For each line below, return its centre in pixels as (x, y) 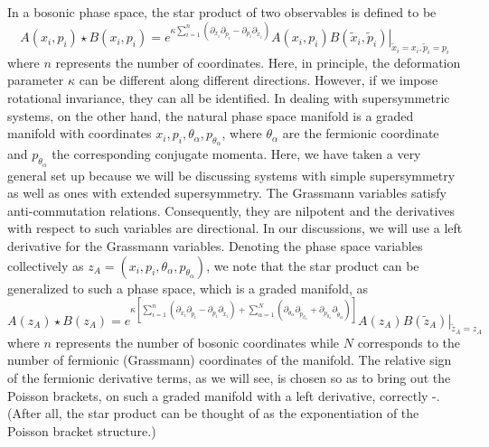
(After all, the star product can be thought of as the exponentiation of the (213, 413)
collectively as (46, 265)
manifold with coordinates (80, 133)
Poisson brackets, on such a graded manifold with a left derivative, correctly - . (224, 395)
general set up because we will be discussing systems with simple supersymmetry (231, 175)
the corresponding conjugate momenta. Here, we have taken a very (236, 154)
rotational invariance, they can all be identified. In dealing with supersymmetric (229, 98)
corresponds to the (409, 342)
